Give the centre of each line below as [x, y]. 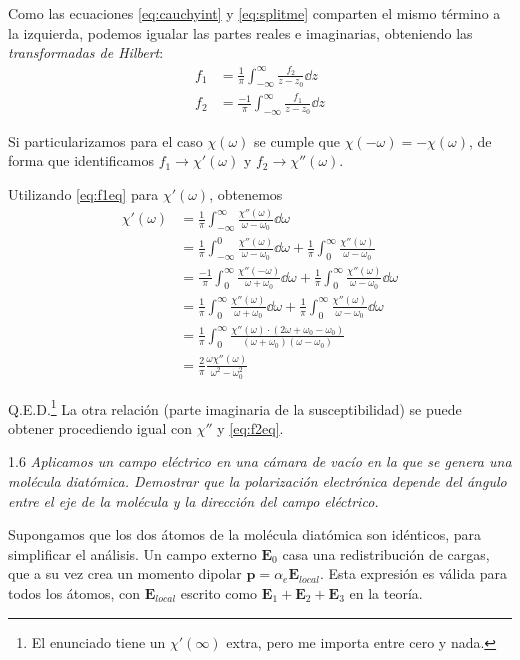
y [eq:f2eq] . [250, 427]
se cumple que [296, 140]
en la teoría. [386, 593]
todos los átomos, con [74, 593]
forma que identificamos [81, 160]
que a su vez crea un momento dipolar [125, 573]
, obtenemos [246, 194]
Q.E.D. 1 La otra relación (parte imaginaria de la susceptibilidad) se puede [235, 407]
